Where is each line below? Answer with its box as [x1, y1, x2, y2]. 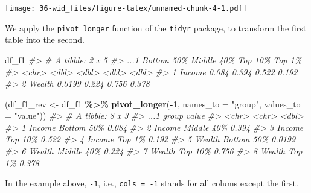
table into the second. [5, 33, 85, 46]
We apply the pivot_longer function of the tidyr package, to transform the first [5, 21, 307, 34]
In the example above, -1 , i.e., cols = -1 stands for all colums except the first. [5, 177, 298, 189]
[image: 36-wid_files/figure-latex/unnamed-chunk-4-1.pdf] [5, 4, 247, 13]
